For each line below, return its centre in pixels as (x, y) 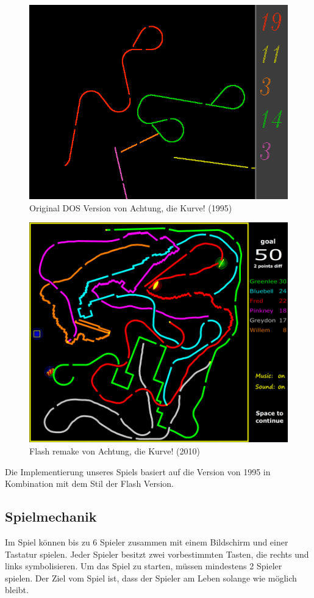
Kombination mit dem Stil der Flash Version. (89, 483)
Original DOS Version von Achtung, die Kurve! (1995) (131, 207)
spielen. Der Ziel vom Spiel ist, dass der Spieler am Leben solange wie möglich (151, 578)
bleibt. (17, 590)
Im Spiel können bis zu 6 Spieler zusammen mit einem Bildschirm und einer (147, 541)
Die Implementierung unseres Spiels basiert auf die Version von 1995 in (138, 471)
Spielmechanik (51, 516)
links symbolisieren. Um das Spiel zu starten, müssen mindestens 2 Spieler (144, 566)
